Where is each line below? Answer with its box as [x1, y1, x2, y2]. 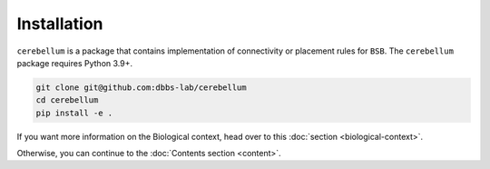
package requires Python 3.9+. [16, 57, 133, 68]
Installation [16, 14, 103, 34]
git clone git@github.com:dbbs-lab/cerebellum [35, 82, 247, 93]
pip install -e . [35, 107, 113, 118]
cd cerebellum [35, 95, 99, 105]
